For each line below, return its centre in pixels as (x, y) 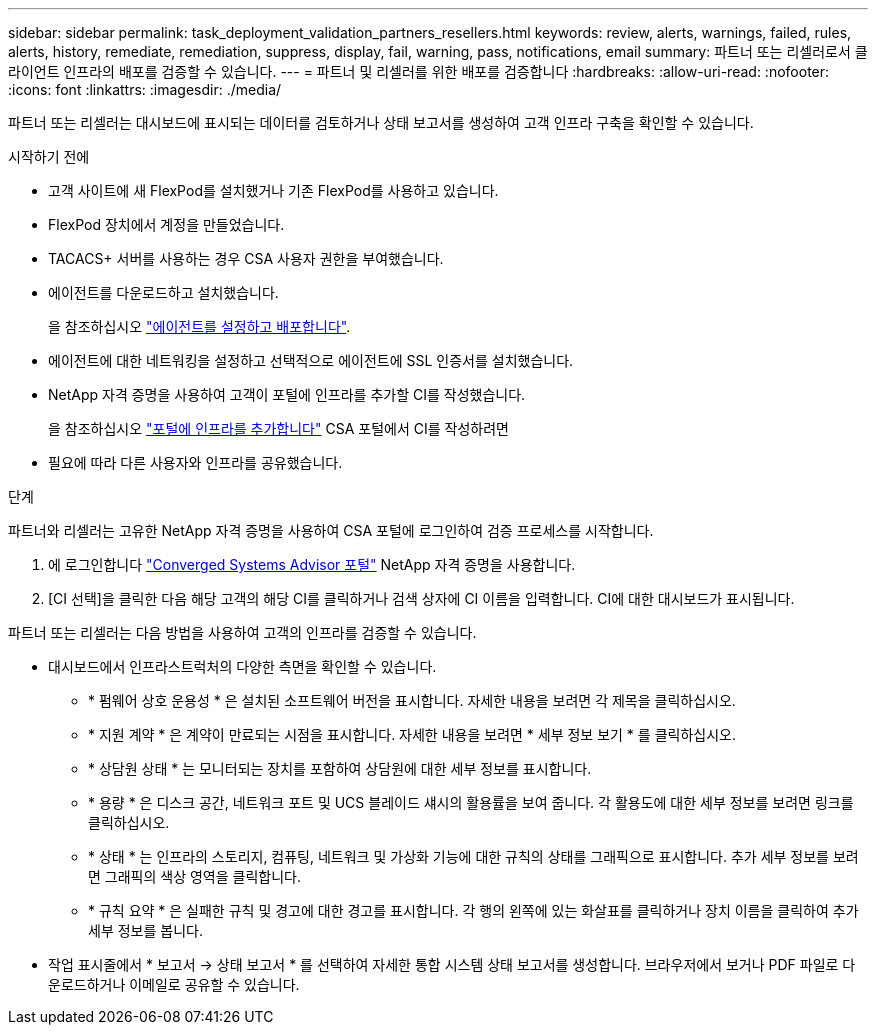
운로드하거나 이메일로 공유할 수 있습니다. (174, 984)
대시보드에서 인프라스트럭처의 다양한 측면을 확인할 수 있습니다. (242, 666)
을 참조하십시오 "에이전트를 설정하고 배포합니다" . (199, 326)
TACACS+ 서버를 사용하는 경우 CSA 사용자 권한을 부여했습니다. (246, 258)
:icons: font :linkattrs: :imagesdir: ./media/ (145, 89)
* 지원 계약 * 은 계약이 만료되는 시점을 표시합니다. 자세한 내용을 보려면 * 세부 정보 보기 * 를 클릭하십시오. (412, 734)
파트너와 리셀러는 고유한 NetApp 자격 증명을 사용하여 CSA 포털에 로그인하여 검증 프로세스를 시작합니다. (331, 530)
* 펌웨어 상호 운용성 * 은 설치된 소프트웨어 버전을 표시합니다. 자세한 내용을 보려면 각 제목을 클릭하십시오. (412, 700)
